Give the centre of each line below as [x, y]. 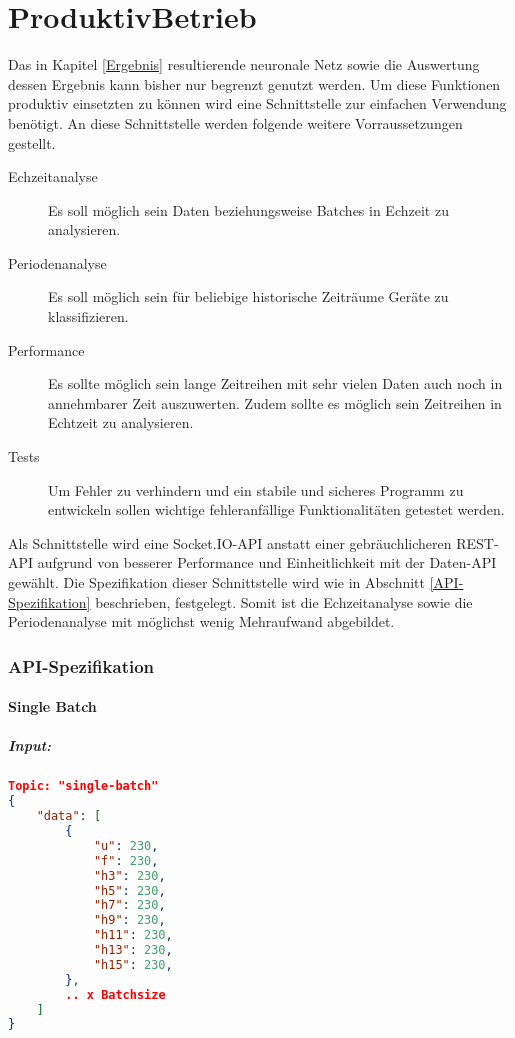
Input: [30, 745]
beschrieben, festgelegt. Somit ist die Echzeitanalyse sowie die [284, 601]
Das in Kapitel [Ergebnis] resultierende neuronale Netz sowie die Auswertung [244, 64]
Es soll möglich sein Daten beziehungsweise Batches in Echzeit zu [248, 209]
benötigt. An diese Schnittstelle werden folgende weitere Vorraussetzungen [235, 122]
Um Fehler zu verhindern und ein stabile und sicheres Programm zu [256, 489]
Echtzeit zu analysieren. [121, 422]
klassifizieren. [88, 316]
